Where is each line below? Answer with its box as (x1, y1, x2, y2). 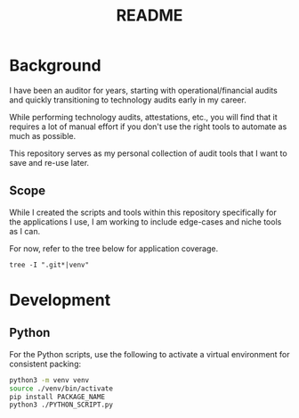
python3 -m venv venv (9, 375, 90, 384)
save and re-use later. (9, 157, 90, 168)
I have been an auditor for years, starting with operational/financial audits (9, 85, 278, 95)
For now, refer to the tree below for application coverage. (9, 242, 219, 254)
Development (9, 290, 111, 310)
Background (9, 55, 101, 76)
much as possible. (9, 130, 77, 141)
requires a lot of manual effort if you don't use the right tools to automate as (9, 121, 287, 132)
